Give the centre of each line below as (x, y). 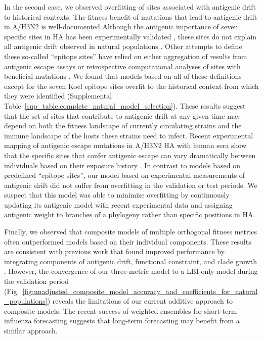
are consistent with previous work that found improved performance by (115, 251)
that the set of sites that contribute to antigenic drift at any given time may (122, 115)
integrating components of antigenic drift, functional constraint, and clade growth (131, 261)
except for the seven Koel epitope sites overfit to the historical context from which (131, 86)
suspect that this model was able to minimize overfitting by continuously (117, 195)
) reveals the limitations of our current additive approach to (140, 301)
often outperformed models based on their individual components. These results (128, 241)
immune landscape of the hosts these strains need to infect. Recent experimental (129, 135)
